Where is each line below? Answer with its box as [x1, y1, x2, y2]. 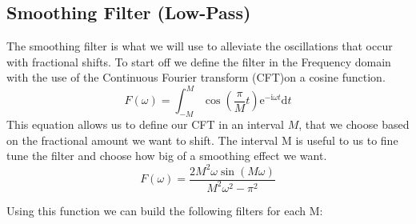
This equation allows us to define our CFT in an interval [6, 116, 285, 133]
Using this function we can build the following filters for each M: [6, 202, 323, 218]
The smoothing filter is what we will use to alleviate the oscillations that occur [6, 38, 393, 54]
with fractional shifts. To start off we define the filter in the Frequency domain [6, 53, 391, 70]
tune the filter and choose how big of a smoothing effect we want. [6, 147, 327, 164]
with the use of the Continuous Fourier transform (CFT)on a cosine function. [6, 69, 386, 86]
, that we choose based [298, 116, 410, 133]
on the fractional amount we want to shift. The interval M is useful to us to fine [6, 131, 398, 148]
